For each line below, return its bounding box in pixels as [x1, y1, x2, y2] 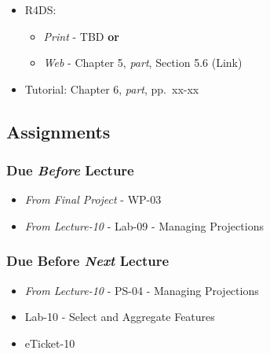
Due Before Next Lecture [6, 251, 170, 271]
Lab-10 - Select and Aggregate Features [24, 308, 215, 325]
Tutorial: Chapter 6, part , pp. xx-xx [24, 80, 199, 97]
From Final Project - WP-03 [24, 191, 162, 208]
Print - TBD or [43, 28, 119, 44]
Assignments [6, 119, 111, 143]
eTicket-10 [24, 334, 75, 351]
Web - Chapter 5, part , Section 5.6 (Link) [43, 54, 243, 71]
